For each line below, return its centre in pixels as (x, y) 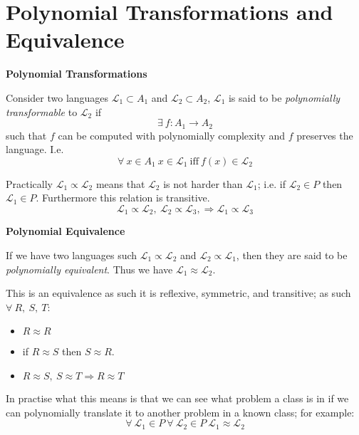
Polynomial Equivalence (66, 231)
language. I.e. (35, 149)
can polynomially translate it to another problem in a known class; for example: (180, 412)
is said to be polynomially (284, 97)
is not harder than (203, 183)
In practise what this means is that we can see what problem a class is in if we (177, 398)
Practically (29, 183)
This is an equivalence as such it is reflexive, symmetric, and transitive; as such (178, 293)
